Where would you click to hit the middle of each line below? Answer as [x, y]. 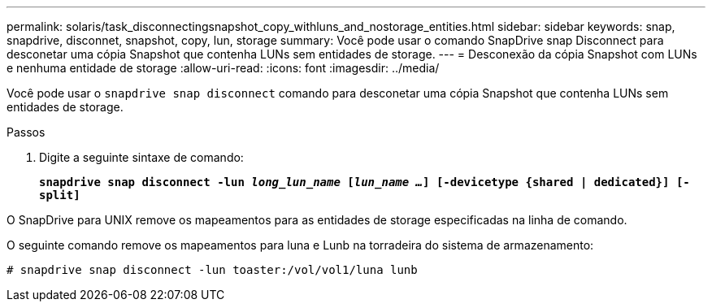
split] [60, 195]
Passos [26, 132]
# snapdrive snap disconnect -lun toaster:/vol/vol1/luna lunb [212, 270]
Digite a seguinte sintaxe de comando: [141, 157]
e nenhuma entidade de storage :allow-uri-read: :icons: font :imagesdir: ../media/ [223, 68]
